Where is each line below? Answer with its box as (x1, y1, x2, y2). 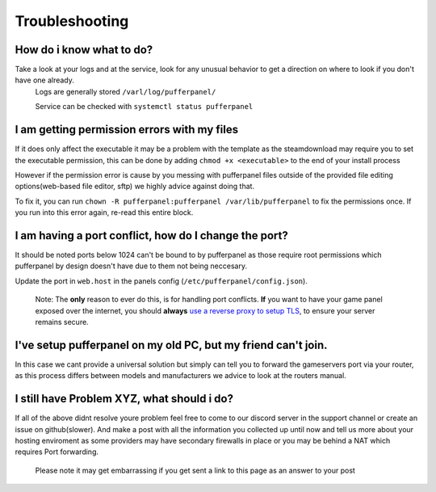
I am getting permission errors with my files (15, 123, 238, 137)
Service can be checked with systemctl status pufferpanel (35, 102, 254, 111)
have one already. (15, 75, 74, 85)
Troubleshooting (15, 12, 129, 30)
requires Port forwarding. (15, 447, 99, 456)
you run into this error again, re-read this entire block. (15, 208, 194, 217)
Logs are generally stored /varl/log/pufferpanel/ (35, 86, 216, 96)
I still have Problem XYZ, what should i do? (15, 392, 234, 406)
